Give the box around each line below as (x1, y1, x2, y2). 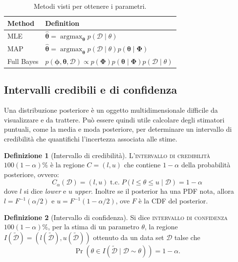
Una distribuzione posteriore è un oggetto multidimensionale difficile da (4, 105, 218, 115)
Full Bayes (7, 56, 39, 66)
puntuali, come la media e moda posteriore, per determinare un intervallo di (4, 124, 232, 134)
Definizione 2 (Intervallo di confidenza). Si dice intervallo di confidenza (4, 212, 228, 222)
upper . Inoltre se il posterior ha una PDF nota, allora (74, 186, 234, 196)
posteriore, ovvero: (4, 169, 59, 179)
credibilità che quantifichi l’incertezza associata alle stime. (4, 134, 177, 144)
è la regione (50, 160, 85, 170)
